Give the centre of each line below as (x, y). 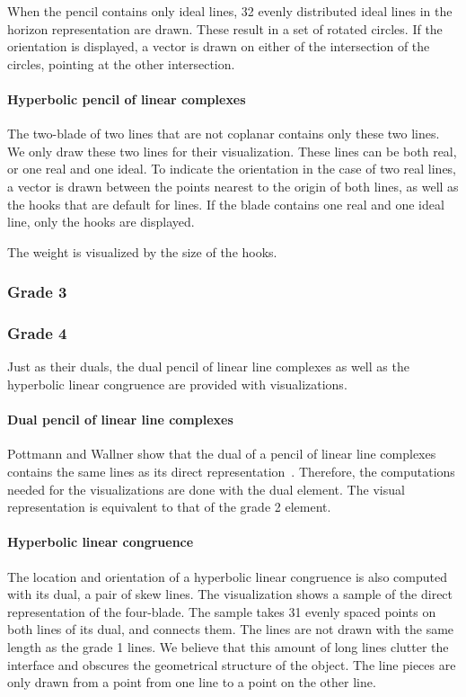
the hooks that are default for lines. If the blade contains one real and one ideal (226, 204)
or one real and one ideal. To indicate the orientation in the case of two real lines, (232, 169)
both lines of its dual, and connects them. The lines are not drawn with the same (231, 629)
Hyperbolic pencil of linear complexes (127, 98)
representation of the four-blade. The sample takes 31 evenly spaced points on (222, 611)
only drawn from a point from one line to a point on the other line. (192, 682)
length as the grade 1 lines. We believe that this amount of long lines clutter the (228, 646)
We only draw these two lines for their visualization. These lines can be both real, (232, 151)
